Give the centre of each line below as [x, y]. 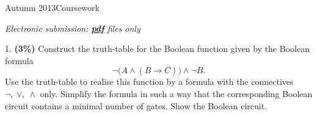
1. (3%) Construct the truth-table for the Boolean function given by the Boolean [157, 49]
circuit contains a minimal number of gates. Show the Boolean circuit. [136, 105]
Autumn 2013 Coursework [52, 7]
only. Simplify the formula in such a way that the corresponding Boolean [176, 93]
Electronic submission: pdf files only [73, 28]
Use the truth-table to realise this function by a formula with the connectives [149, 82]
